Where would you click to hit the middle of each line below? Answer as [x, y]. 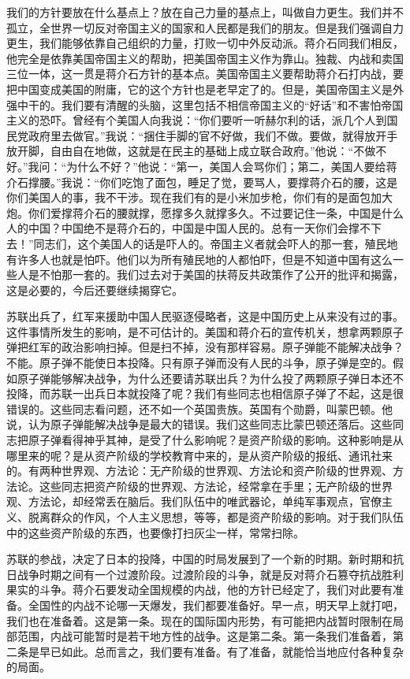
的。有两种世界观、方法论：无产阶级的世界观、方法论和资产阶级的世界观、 [199, 471]
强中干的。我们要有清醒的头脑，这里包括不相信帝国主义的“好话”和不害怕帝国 [205, 104]
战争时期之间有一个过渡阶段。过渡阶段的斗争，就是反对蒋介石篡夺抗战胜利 [210, 574]
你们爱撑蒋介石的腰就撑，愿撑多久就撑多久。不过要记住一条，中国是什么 [216, 212]
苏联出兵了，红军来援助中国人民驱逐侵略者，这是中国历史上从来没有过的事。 [205, 316]
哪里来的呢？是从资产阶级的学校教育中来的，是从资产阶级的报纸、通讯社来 [199, 455]
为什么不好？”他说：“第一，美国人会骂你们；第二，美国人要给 [226, 166]
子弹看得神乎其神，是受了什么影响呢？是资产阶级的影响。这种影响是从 [221, 440]
